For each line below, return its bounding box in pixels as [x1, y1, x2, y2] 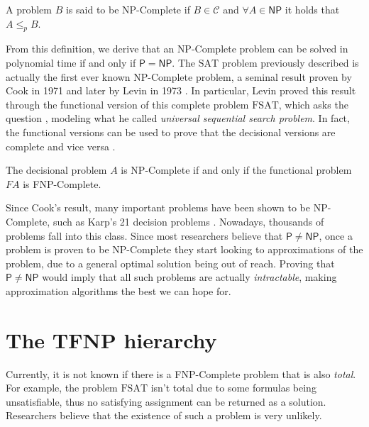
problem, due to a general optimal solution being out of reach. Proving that [6, 255, 335, 270]
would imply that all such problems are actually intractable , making [42, 270, 337, 284]
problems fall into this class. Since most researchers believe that [6, 228, 283, 243]
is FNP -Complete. [23, 176, 101, 191]
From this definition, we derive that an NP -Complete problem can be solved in [6, 41, 348, 56]
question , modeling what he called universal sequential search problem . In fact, [6, 111, 350, 126]
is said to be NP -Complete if [65, 2, 190, 16]
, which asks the [278, 96, 348, 111]
